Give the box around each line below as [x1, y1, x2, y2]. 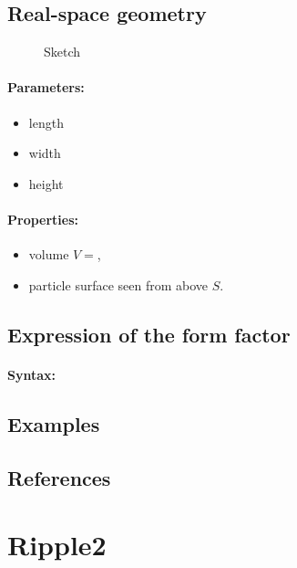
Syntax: [7, 364, 56, 384]
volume [28, 245, 69, 264]
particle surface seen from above [28, 275, 209, 294]
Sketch [44, 42, 81, 61]
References [7, 463, 111, 491]
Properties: [7, 209, 79, 228]
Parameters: [7, 78, 85, 97]
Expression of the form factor [7, 320, 291, 348]
